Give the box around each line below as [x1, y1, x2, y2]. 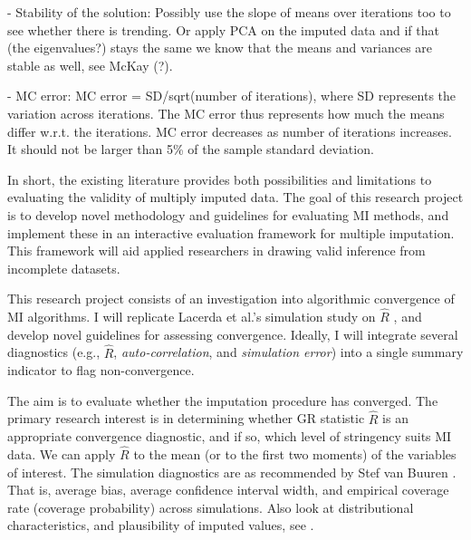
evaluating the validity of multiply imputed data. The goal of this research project [7, 188, 464, 207]
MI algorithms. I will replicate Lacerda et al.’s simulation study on [7, 307, 376, 326]
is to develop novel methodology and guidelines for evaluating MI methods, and [7, 205, 449, 224]
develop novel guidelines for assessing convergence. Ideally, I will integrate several [7, 324, 458, 343]
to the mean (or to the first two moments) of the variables [133, 444, 457, 463]
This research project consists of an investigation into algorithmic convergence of [7, 289, 455, 308]
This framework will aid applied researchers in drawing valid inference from [7, 241, 426, 260]
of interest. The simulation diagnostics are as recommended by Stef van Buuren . [7, 462, 457, 481]
